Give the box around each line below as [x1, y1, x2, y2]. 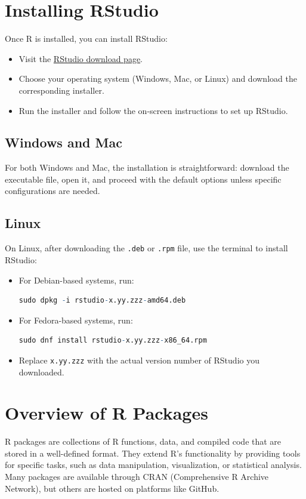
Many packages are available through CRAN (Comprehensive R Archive [5, 470, 269, 483]
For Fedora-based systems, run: [18, 313, 133, 326]
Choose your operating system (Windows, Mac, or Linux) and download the [18, 72, 297, 85]
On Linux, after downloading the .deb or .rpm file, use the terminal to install [5, 242, 288, 254]
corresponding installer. [18, 84, 104, 96]
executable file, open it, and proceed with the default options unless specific [5, 173, 282, 185]
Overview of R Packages [5, 401, 208, 425]
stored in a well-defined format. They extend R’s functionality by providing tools [5, 446, 301, 459]
